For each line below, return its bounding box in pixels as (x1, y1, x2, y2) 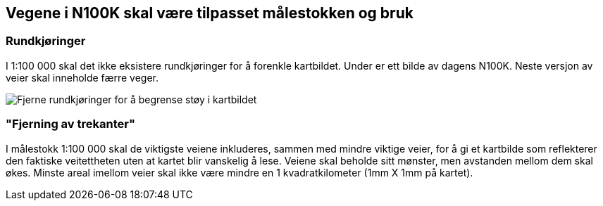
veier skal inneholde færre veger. (6, 71, 158, 84)
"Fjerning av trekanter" (6, 117, 135, 131)
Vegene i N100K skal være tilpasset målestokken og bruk (6, 4, 414, 22)
